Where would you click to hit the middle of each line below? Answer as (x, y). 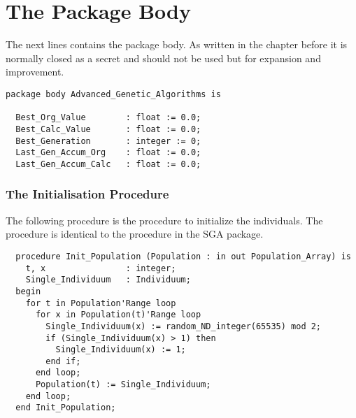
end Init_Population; (66, 408)
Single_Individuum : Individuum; (108, 280)
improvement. (35, 72)
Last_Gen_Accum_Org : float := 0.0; (108, 153)
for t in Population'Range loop (101, 303)
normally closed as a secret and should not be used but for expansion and (163, 58)
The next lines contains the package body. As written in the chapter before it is (177, 44)
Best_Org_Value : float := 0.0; (108, 118)
